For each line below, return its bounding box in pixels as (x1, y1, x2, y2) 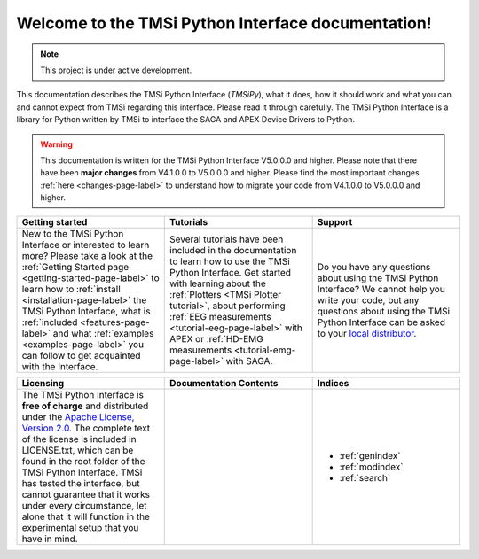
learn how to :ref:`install (21, 283, 122, 296)
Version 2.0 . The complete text (21, 422, 151, 434)
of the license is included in (21, 433, 137, 446)
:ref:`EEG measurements (169, 311, 271, 323)
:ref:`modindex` (339, 461, 404, 473)
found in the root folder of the (21, 455, 145, 468)
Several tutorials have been (169, 233, 284, 245)
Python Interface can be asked (317, 316, 445, 329)
